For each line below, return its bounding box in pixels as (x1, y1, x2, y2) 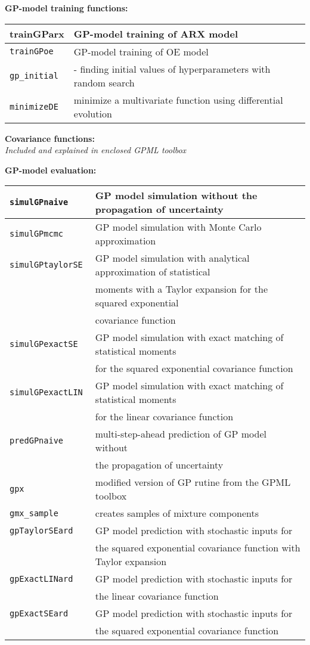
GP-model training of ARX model (73, 26, 238, 41)
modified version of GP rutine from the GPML (95, 475, 291, 489)
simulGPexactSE (10, 339, 78, 349)
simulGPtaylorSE (10, 260, 83, 270)
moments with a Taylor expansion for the (95, 282, 268, 296)
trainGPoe (10, 46, 54, 57)
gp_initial (10, 70, 58, 80)
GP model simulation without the (95, 188, 258, 203)
